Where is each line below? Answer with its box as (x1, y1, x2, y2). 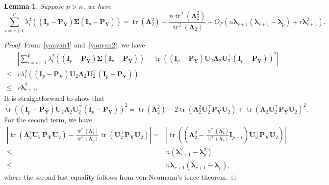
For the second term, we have (4, 115, 92, 125)
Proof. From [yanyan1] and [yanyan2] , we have (4, 40, 145, 50)
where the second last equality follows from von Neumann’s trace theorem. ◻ (4, 172, 237, 182)
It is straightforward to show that (4, 93, 105, 103)
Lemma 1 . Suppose (4, 1, 64, 11)
